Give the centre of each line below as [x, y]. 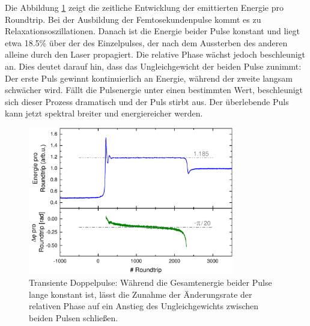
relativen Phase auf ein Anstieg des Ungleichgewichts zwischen [144, 306]
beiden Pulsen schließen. [74, 317]
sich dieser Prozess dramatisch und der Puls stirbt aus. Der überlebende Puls [147, 101]
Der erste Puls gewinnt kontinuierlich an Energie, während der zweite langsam [149, 78]
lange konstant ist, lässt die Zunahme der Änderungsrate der [141, 294]
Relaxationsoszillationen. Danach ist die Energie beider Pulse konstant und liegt [152, 31]
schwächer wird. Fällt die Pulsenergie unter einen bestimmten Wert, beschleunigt [154, 90]
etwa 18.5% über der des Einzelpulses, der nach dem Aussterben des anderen [146, 42]
